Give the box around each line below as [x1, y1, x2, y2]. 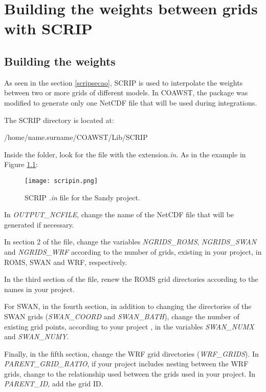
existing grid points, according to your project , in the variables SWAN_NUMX [4, 321, 254, 332]
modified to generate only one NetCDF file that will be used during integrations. [4, 97, 257, 108]
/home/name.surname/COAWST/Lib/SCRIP [4, 132, 148, 142]
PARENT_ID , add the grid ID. [4, 378, 103, 389]
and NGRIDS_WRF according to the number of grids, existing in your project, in [4, 246, 262, 257]
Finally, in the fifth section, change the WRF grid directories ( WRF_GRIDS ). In [4, 348, 259, 359]
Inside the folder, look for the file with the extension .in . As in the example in [4, 149, 246, 159]
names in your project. [4, 283, 75, 294]
